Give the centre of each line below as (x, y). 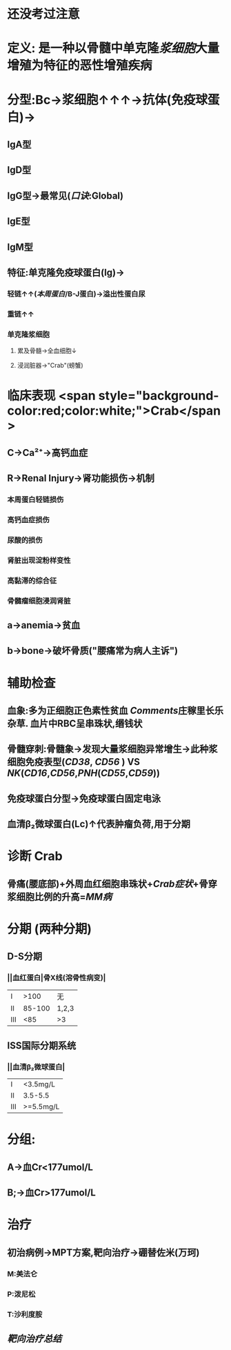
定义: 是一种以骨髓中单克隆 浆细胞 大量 (113, 48)
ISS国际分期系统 (42, 1045)
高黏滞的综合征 (32, 580)
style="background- (159, 396)
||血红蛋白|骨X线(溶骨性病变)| (57, 978)
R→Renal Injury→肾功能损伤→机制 (81, 478)
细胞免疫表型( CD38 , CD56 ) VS (73, 762)
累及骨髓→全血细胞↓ (47, 351)
